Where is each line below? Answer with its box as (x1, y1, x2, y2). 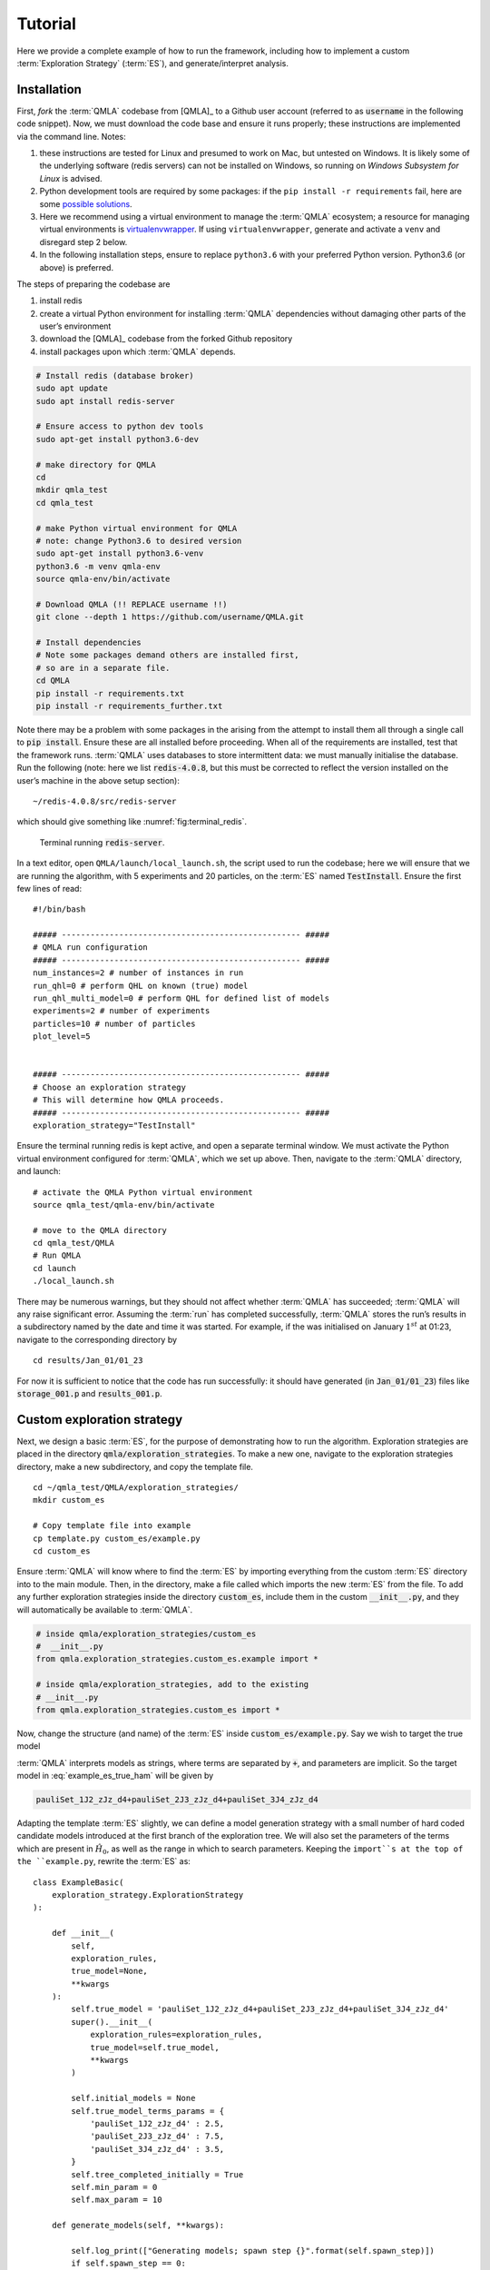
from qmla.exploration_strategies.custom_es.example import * (35, 1653, 318, 1664)
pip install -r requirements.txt (35, 688, 185, 698)
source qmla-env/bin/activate (35, 574, 171, 585)
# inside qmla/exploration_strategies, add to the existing (35, 1680, 309, 1690)
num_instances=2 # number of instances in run (33, 968, 244, 978)
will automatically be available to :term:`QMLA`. (16, 1604, 193, 1615)
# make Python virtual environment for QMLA (35, 523, 238, 533)
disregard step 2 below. (39, 236, 128, 247)
